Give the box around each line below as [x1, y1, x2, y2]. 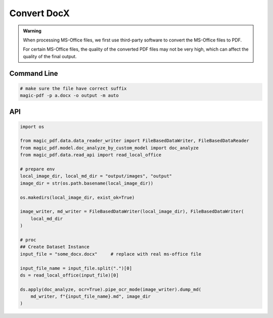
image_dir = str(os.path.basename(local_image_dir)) [20, 180, 154, 186]
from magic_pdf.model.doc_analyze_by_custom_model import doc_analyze [20, 145, 199, 151]
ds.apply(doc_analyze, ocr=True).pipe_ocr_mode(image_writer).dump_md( [20, 286, 202, 292]
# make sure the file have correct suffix [20, 85, 127, 91]
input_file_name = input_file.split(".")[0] [20, 265, 132, 271]
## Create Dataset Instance [20, 244, 89, 250]
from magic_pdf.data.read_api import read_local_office [20, 152, 162, 158]
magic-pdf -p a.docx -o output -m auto [20, 93, 119, 99]
